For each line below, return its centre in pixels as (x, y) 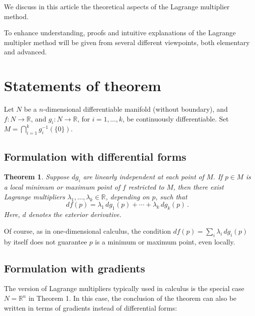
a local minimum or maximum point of (62, 187)
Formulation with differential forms (95, 156)
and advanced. (25, 52)
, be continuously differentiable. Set (176, 118)
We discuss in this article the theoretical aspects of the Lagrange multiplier (117, 6)
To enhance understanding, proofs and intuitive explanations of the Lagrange (120, 33)
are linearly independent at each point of (143, 177)
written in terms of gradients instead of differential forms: (90, 307)
